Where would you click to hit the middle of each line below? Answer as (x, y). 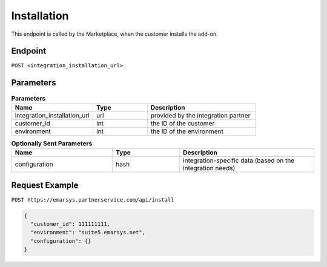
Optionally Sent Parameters (52, 143)
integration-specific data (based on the (239, 160)
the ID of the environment (187, 131)
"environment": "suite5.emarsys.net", (88, 232)
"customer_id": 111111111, (71, 224)
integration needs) (209, 168)
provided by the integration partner (200, 115)
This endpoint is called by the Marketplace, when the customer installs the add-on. (114, 34)
